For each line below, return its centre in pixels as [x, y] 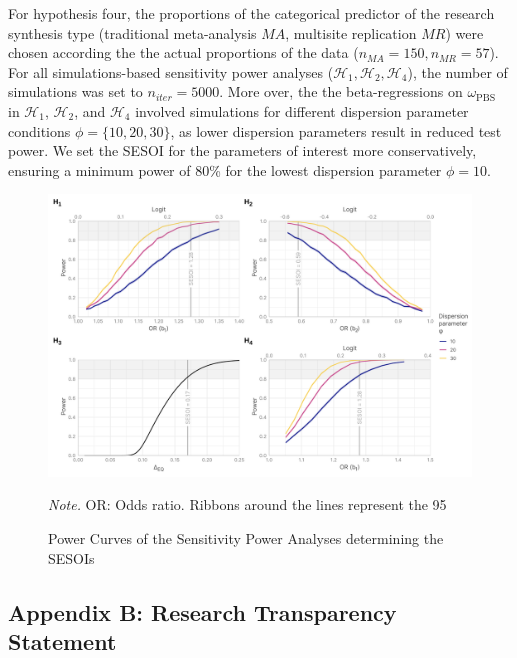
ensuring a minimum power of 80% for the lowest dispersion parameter [225, 169]
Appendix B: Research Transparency [202, 611]
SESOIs [71, 557]
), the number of [457, 71]
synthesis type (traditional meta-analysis [132, 32]
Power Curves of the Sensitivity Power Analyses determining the [246, 537]
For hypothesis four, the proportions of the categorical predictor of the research [251, 13]
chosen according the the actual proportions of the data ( [183, 52]
